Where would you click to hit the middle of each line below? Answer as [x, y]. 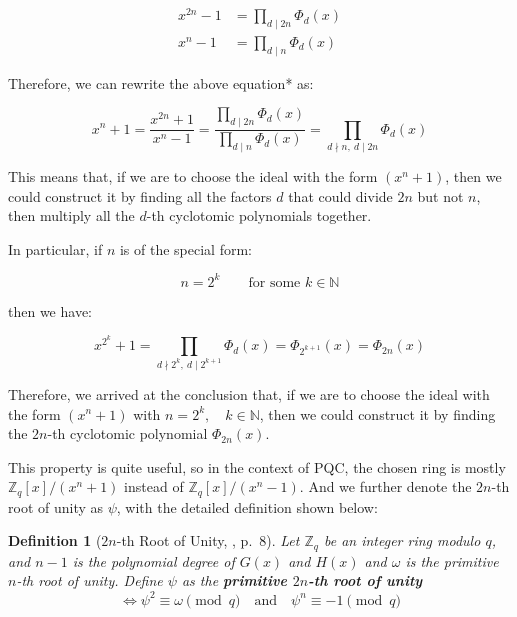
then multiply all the [71, 215]
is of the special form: [185, 248]
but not [440, 195]
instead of [154, 486]
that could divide [340, 195]
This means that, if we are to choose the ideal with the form [193, 175]
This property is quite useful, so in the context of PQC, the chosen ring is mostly [257, 466]
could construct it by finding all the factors [140, 195]
